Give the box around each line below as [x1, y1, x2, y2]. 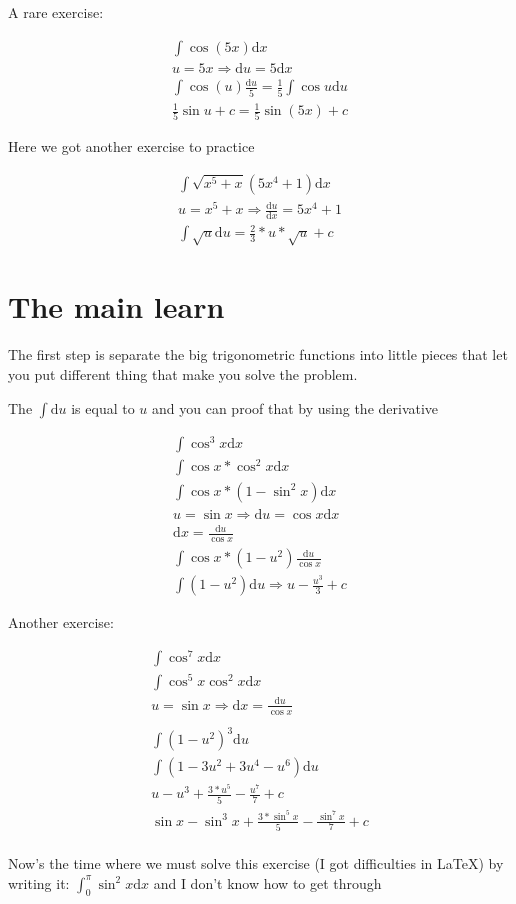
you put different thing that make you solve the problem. [8, 363, 358, 384]
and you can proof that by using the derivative [152, 397, 439, 418]
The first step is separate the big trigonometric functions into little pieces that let [8, 344, 508, 365]
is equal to [71, 397, 135, 418]
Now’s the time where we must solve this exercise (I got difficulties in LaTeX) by [8, 852, 504, 873]
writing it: [8, 872, 70, 893]
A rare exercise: [8, 2, 104, 22]
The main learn [8, 286, 225, 327]
